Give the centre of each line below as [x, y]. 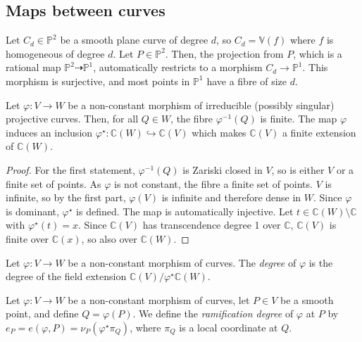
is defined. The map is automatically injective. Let [185, 211]
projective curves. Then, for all [72, 119]
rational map [33, 67]
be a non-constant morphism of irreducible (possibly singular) [201, 104]
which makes [219, 132]
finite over [27, 238]
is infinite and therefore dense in [231, 197]
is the [321, 262]
